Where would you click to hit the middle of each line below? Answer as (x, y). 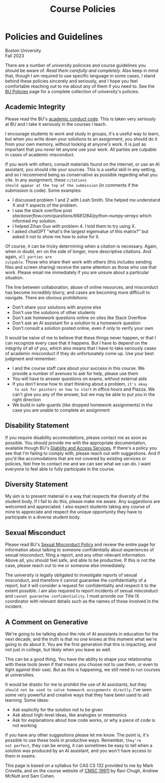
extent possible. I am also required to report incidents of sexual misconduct (82, 591)
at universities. (20, 675)
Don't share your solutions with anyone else (57, 307)
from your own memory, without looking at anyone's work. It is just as (76, 144)
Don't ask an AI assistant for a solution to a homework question (76, 323)
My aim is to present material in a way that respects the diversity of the (77, 496)
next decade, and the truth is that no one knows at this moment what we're (81, 639)
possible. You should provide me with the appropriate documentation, (76, 443)
